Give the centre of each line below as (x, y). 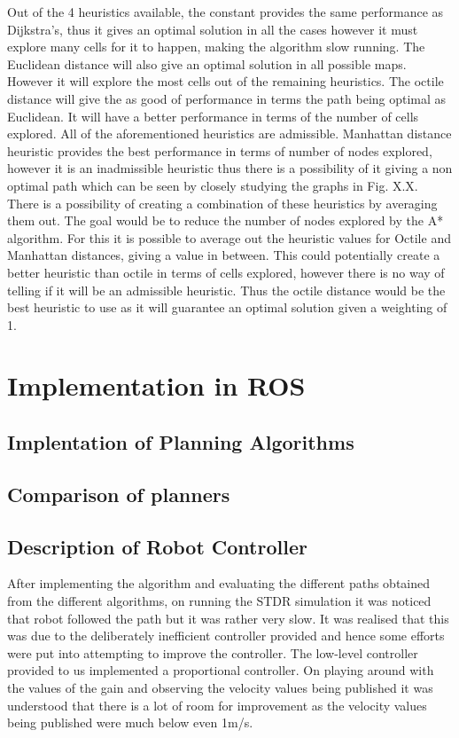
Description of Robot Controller (157, 546)
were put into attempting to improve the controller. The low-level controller (213, 652)
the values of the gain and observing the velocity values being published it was (220, 687)
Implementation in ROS (156, 385)
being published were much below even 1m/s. (130, 722)
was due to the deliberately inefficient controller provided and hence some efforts (226, 636)
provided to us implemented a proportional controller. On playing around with (221, 670)
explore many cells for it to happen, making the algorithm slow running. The (216, 47)
